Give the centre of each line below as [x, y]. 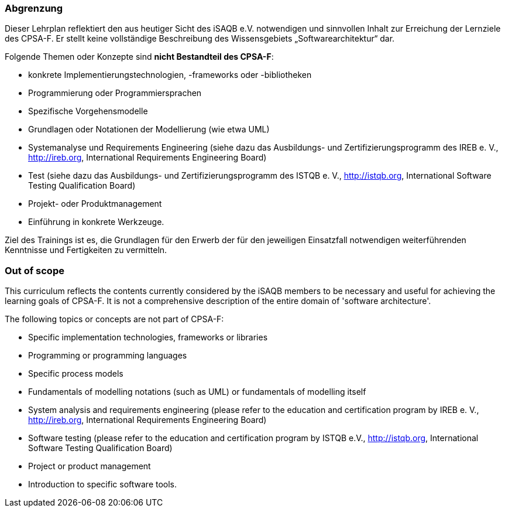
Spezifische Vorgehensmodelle [88, 111]
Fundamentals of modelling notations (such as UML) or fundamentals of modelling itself [197, 392]
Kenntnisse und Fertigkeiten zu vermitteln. [86, 250]
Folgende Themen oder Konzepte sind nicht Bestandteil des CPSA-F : [139, 57]
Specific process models [76, 374]
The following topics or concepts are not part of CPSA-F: [114, 319]
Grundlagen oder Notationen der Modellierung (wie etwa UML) [149, 129]
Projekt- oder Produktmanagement [95, 204]
